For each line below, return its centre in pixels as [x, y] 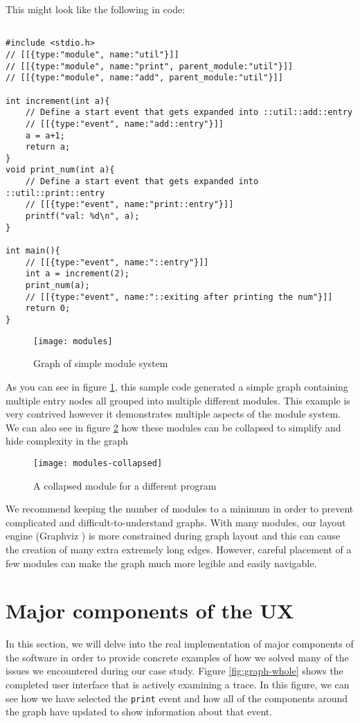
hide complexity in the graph [67, 441]
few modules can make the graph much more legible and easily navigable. [161, 563]
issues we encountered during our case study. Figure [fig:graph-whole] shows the [174, 671]
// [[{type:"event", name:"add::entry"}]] [124, 124]
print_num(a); [57, 286]
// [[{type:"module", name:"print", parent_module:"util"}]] [150, 66]
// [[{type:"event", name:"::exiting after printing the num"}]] [179, 297]
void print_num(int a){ [60, 170]
